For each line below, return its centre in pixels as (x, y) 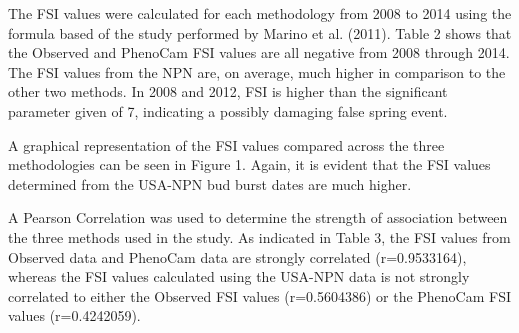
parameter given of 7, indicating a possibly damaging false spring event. (228, 110)
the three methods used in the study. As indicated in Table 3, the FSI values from (259, 236)
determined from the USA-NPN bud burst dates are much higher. (210, 183)
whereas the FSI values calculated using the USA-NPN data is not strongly (239, 276)
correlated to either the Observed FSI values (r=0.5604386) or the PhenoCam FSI (260, 295)
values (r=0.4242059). (74, 315)
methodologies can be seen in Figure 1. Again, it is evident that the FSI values (249, 164)
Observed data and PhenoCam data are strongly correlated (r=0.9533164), (237, 256)
